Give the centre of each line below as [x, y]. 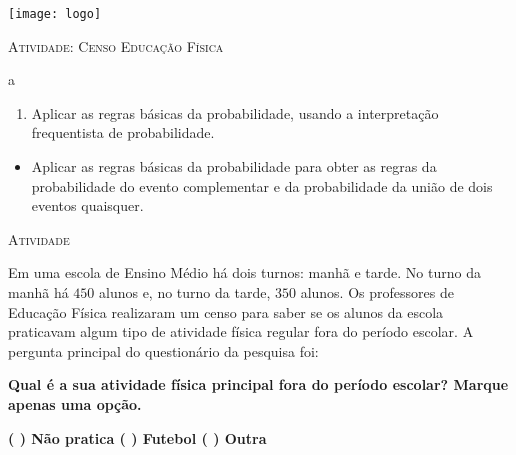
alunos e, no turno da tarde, [185, 292]
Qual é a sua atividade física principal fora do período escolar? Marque [258, 384]
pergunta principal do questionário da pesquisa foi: [163, 350]
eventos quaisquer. [87, 205]
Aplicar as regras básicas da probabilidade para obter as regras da [234, 166]
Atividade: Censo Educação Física [116, 45]
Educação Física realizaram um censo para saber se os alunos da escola [226, 311]
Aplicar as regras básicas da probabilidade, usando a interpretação [235, 112]
